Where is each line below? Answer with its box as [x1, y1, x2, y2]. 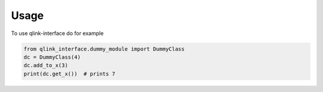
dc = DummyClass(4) [23, 53, 81, 61]
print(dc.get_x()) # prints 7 [23, 70, 116, 77]
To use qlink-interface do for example [11, 30, 104, 37]
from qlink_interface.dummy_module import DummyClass [23, 45, 185, 52]
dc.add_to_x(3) [23, 62, 68, 69]
